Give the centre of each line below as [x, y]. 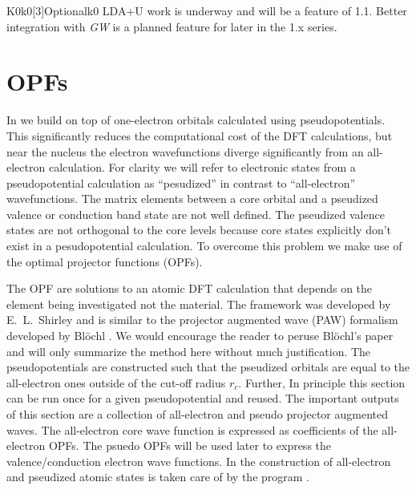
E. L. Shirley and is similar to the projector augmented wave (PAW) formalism [202, 320]
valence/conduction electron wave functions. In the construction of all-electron [199, 461]
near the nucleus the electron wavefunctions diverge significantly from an [185, 151]
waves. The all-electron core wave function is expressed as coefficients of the [192, 429]
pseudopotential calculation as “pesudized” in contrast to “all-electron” [181, 182]
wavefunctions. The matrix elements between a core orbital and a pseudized [192, 198]
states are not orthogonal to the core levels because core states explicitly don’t [199, 230]
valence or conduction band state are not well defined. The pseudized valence [196, 214]
